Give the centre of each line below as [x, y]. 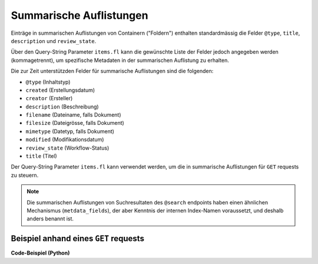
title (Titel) [41, 156]
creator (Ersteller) [49, 98]
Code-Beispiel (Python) [40, 253]
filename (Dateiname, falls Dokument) [73, 115]
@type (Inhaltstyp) [48, 82]
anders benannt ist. [50, 219]
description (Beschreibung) [62, 107]
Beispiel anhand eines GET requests [77, 239]
